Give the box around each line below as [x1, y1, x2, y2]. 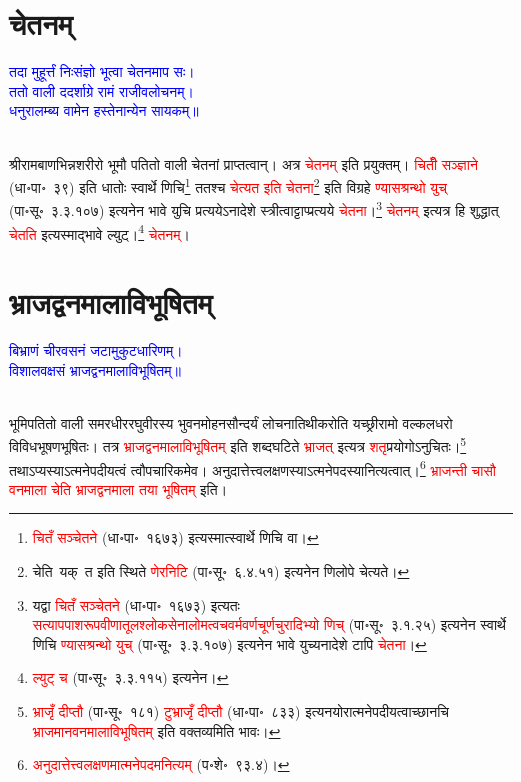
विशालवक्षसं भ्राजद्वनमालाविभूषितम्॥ [9, 359, 181, 380]
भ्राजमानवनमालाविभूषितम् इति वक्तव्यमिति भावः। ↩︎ [32, 720, 281, 741]
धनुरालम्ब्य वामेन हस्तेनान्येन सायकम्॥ [9, 100, 199, 121]
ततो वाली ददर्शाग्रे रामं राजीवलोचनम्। [9, 80, 194, 101]
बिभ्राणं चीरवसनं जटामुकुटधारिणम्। [9, 339, 183, 360]
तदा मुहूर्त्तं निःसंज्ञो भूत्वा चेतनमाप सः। [9, 61, 195, 82]
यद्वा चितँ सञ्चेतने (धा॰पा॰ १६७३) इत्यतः [32, 594, 240, 615]
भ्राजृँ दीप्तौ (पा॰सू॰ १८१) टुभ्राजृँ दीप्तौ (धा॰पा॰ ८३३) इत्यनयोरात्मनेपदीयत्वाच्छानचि [32, 701, 449, 721]
